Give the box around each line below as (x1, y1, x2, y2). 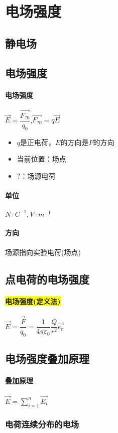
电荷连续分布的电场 (5, 418, 79, 430)
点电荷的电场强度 (5, 271, 89, 286)
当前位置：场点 (17, 154, 66, 164)
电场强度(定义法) (5, 296, 61, 306)
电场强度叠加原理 (5, 351, 89, 366)
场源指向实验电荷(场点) (5, 246, 81, 257)
